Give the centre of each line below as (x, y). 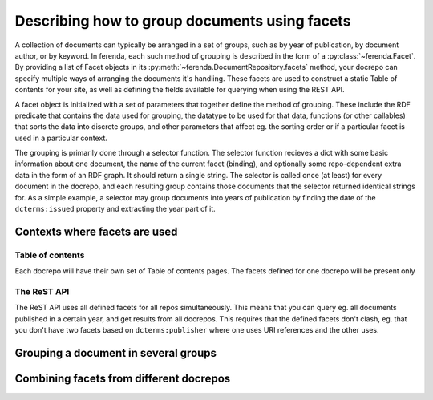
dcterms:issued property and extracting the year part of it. (115, 209)
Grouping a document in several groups (115, 353)
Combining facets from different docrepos (123, 378)
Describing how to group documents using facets (183, 21)
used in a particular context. (61, 138)
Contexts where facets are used (96, 231)
